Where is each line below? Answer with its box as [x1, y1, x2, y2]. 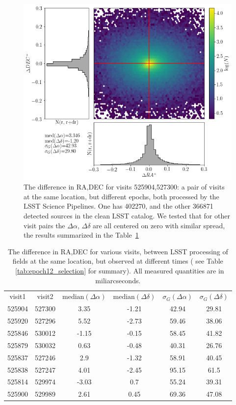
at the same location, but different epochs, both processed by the [24, 191, 219, 201]
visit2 [37, 291, 53, 301]
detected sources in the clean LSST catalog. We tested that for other [24, 211, 230, 221]
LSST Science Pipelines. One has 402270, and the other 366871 [24, 201, 213, 211]
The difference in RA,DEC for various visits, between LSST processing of [7, 246, 228, 256]
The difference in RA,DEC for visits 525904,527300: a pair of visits [24, 182, 225, 192]
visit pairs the [24, 220, 65, 230]
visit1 [9, 291, 26, 301]
